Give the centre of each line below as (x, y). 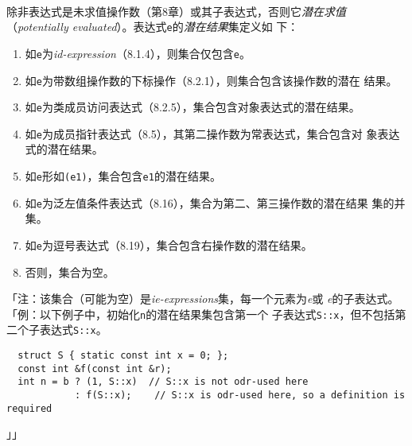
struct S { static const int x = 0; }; (123, 356)
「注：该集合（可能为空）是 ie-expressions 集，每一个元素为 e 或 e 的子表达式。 (203, 299)
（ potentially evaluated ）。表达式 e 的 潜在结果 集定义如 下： (153, 27)
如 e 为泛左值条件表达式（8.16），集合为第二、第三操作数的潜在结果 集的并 (215, 202)
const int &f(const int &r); (95, 368)
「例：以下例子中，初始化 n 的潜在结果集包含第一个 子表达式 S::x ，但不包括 (201, 314)
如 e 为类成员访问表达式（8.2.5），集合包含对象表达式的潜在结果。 (192, 107)
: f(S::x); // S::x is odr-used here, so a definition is (240, 396)
